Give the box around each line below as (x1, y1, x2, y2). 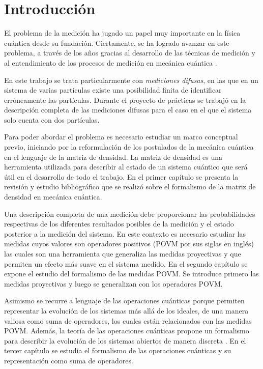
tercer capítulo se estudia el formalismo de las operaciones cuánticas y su (4, 345, 231, 356)
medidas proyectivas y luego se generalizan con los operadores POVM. (4, 278, 223, 289)
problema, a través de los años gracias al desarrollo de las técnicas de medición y (4, 47, 255, 58)
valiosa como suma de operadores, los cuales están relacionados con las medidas (4, 315, 252, 326)
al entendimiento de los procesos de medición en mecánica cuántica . (4, 57, 217, 68)
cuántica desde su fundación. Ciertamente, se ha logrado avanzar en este (4, 37, 229, 48)
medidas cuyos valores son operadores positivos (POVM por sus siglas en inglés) (4, 238, 254, 249)
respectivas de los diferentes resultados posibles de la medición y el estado (4, 218, 234, 229)
